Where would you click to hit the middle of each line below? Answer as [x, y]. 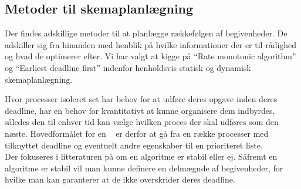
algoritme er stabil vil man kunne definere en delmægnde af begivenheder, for [144, 168]
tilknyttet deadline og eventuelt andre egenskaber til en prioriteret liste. [134, 145]
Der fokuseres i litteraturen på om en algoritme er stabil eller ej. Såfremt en [141, 156]
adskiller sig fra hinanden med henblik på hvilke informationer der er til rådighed [151, 44]
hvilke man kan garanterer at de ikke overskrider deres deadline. [120, 179]
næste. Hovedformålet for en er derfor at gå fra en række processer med [137, 133]
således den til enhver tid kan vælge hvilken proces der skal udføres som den [142, 122]
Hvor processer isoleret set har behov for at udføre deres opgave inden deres [141, 99]
